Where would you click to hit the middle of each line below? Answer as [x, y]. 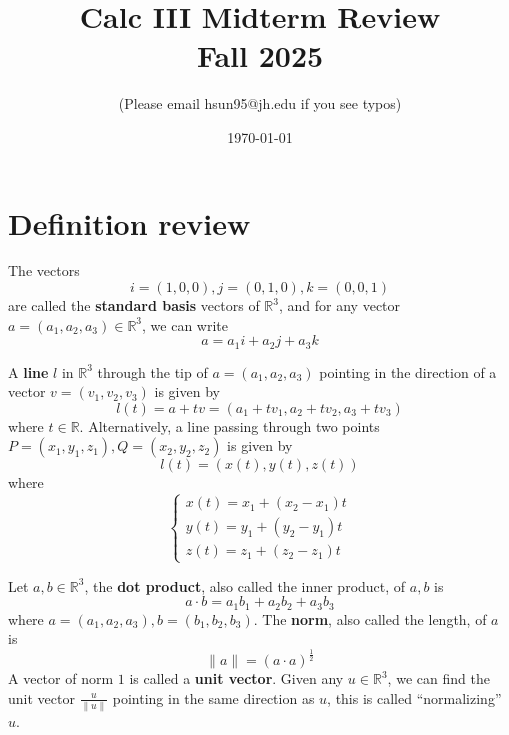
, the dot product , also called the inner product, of [245, 585]
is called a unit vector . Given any [236, 678]
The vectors [44, 270]
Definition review [129, 222]
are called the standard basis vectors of [134, 305]
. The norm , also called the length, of [370, 618]
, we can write [185, 324]
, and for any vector [340, 305]
